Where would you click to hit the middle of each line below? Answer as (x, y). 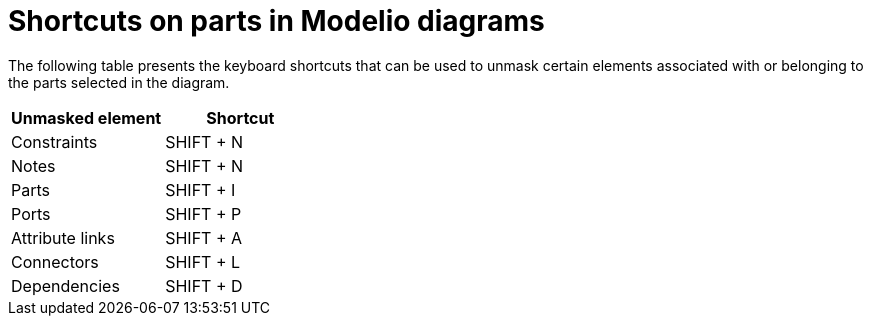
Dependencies (65, 285)
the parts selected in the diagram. (119, 82)
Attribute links (63, 237)
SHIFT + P (203, 213)
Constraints (54, 141)
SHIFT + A (204, 237)
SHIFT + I (200, 189)
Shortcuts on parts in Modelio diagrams (276, 21)
